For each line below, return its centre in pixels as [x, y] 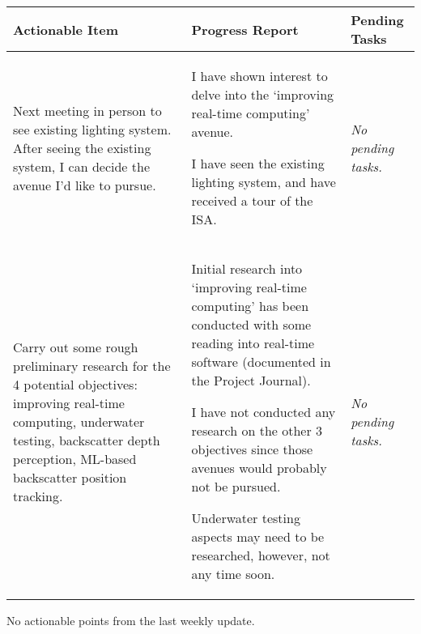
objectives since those [252, 449]
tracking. [38, 496]
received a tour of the [252, 200]
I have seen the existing [258, 163]
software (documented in [261, 362]
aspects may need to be [258, 536]
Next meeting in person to [87, 110]
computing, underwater [79, 421]
